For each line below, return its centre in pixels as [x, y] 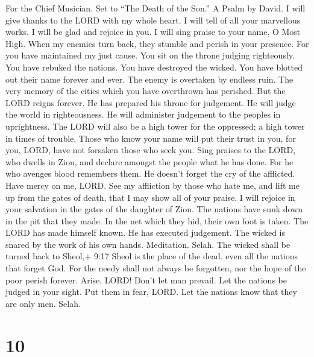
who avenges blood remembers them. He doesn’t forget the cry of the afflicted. [150, 173]
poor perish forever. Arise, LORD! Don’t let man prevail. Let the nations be [146, 280]
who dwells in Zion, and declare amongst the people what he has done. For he [149, 161]
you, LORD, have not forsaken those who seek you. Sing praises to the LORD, [151, 150]
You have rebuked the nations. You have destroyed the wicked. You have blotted [154, 67]
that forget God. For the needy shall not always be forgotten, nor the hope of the [156, 268]
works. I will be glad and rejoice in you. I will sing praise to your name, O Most [153, 32]
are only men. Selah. [43, 303]
